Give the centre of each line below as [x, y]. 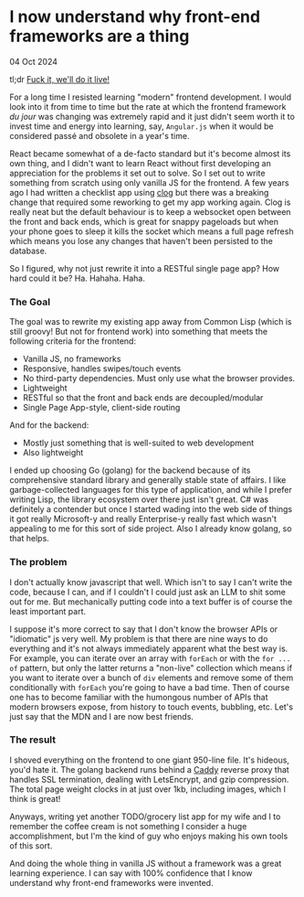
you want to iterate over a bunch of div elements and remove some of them [152, 678]
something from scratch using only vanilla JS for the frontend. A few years [149, 182]
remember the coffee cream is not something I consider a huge [128, 826]
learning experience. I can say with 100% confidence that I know [131, 873]
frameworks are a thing [100, 36]
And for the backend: [49, 425]
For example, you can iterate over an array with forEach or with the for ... [150, 658]
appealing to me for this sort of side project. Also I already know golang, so [151, 529]
